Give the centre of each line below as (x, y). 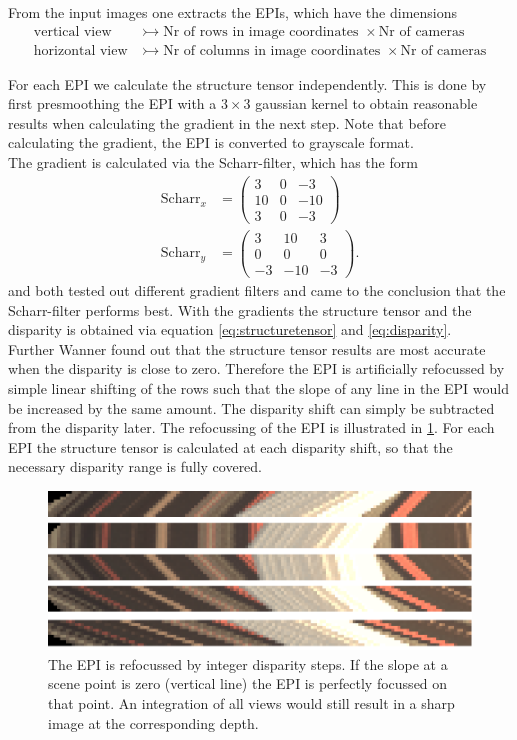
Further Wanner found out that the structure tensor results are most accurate (247, 348)
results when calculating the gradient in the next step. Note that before (227, 122)
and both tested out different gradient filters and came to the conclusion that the (257, 290)
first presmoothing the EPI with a (112, 103)
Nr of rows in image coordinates (261, 31)
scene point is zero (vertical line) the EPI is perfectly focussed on (248, 683)
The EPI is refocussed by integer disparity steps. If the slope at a (248, 663)
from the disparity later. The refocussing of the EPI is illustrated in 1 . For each (251, 427)
